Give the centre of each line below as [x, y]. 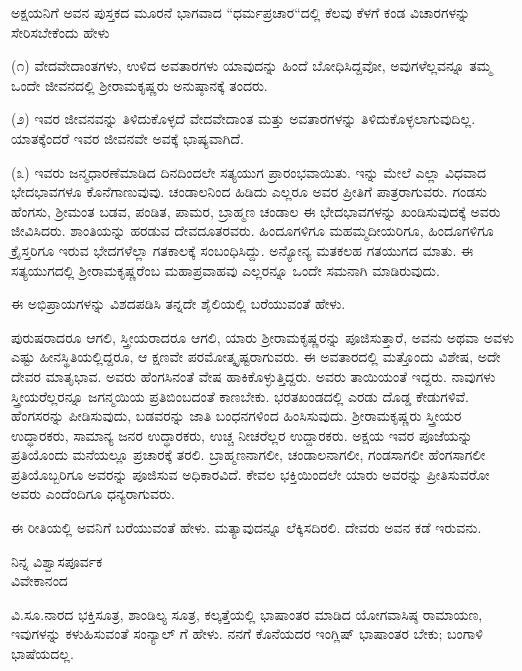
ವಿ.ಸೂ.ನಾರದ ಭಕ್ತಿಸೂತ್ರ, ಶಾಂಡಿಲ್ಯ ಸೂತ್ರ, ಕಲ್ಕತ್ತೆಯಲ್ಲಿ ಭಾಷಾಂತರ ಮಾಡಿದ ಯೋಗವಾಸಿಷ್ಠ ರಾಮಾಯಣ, [247, 613]
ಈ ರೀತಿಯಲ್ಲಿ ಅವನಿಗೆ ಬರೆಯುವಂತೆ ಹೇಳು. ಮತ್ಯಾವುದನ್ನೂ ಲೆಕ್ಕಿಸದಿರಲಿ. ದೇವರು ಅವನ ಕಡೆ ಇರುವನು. [246, 527]
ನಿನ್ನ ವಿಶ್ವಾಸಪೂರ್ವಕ [57, 560]
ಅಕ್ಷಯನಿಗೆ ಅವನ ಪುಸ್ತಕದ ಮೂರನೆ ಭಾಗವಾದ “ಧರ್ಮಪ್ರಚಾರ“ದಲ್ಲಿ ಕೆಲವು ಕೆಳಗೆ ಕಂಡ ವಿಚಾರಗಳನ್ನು [241, 12]
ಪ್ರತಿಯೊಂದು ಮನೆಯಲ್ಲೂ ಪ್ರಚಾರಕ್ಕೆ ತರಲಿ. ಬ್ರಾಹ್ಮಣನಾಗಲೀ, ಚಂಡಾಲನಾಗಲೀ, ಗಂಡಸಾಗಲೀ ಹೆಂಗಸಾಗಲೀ [248, 454]
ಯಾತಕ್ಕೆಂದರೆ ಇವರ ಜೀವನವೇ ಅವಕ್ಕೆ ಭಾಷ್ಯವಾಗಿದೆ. [128, 137]
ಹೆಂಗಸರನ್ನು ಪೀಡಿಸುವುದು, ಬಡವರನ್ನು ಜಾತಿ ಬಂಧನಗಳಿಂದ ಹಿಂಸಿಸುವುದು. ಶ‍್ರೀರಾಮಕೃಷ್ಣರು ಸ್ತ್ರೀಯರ [236, 415]
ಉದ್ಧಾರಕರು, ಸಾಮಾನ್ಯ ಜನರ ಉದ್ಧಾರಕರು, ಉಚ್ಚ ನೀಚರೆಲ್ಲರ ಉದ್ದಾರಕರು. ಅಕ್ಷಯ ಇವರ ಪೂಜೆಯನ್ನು [242, 434]
